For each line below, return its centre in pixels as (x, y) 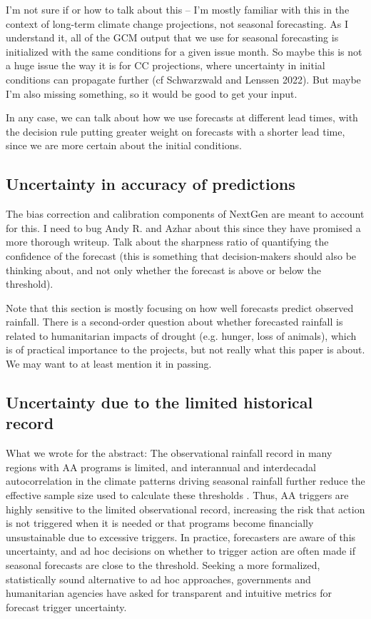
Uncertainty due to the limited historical (159, 402)
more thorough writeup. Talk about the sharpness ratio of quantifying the (167, 242)
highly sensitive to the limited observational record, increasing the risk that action (185, 509)
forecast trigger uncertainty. (66, 607)
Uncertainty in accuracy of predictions (151, 184)
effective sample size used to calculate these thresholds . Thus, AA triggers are (177, 495)
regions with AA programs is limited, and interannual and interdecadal (161, 467)
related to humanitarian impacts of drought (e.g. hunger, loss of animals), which (181, 335)
